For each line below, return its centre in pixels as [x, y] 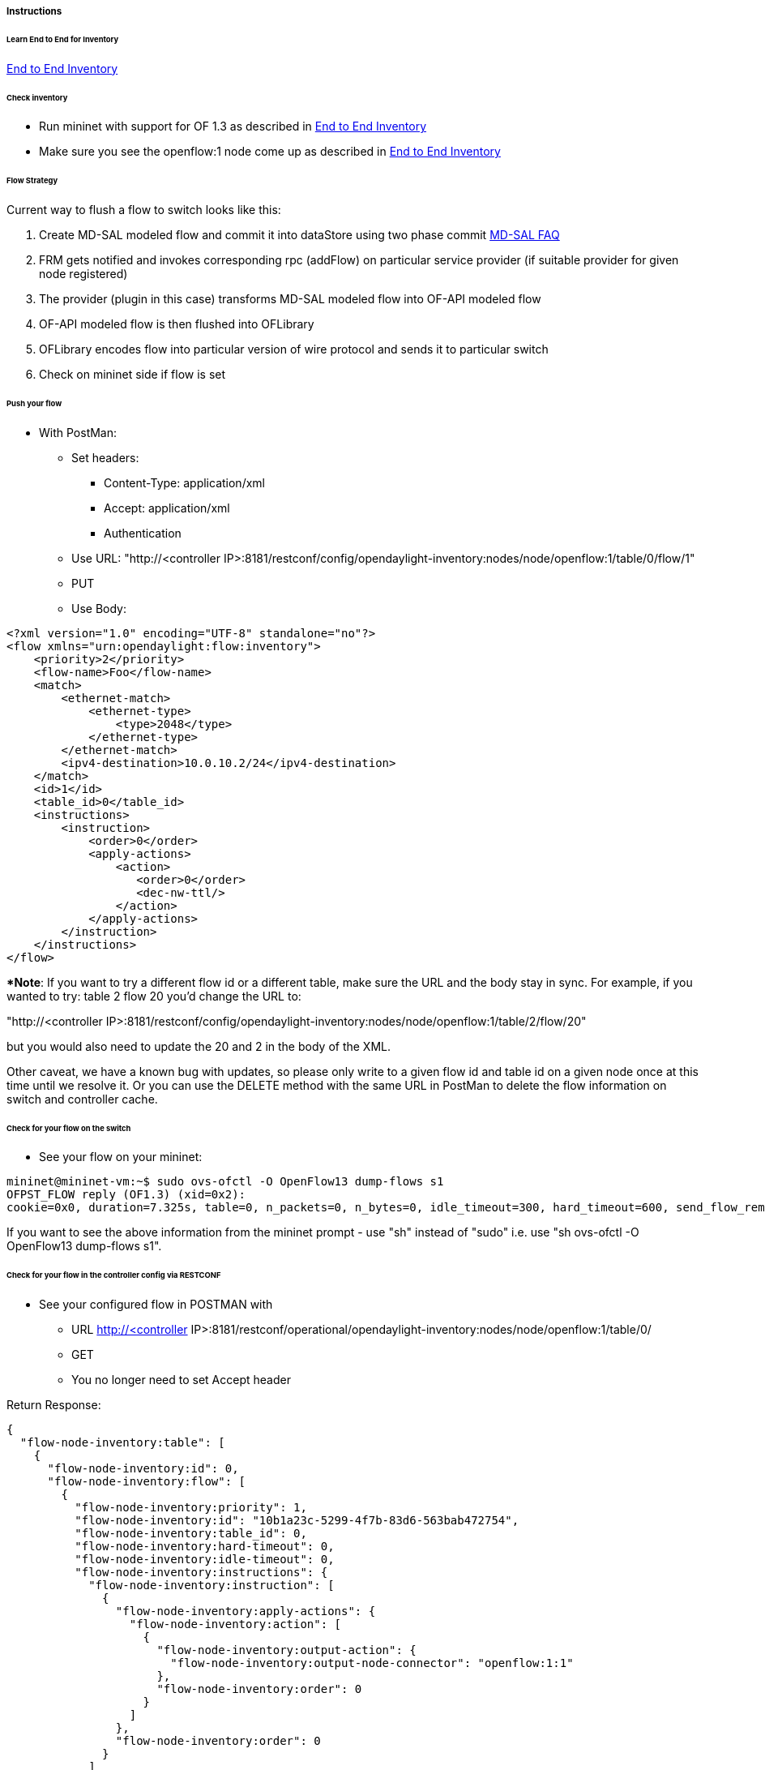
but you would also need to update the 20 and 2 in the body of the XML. [199, 1046]
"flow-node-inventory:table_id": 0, [191, 1534]
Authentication [143, 533]
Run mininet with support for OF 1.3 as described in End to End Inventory [233, 126]
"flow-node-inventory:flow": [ [147, 1482]
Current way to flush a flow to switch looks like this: [144, 210]
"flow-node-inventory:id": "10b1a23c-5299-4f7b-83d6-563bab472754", [297, 1521]
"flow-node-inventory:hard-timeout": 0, [205, 1547]
